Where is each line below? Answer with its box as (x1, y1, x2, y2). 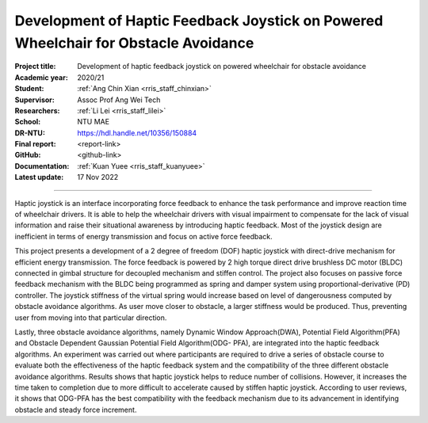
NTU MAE (77, 117, 110, 127)
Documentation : (14, 161, 70, 170)
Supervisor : (14, 95, 55, 105)
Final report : (14, 139, 56, 149)
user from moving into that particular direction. (14, 313, 167, 322)
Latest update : (14, 173, 64, 182)
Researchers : (14, 105, 60, 115)
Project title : (14, 62, 56, 71)
